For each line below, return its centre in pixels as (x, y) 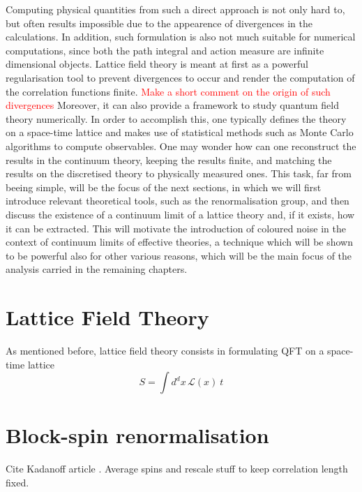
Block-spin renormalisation (137, 435)
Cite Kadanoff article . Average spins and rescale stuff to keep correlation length (177, 469)
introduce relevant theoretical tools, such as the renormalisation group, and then (178, 201)
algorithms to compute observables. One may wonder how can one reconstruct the (181, 146)
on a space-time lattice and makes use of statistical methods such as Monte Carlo (180, 132)
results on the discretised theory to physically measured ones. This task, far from (179, 173)
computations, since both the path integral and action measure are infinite (165, 50)
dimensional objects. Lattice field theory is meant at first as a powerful (157, 64)
